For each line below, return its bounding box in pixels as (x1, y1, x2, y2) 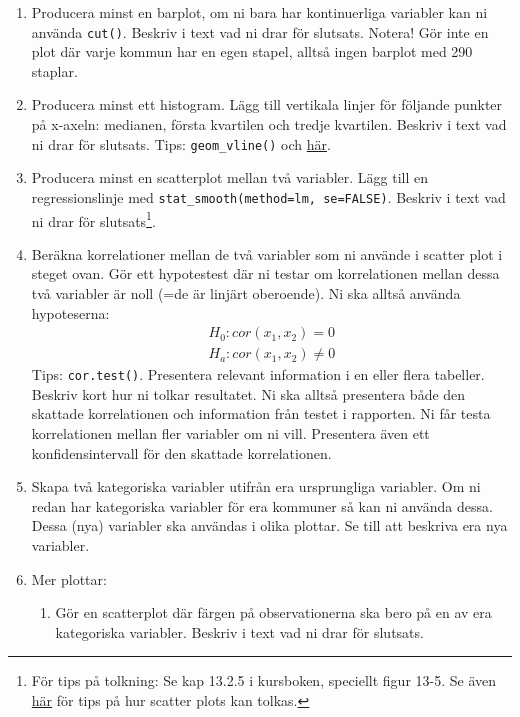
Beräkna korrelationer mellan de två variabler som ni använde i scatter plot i (31, 243, 503, 264)
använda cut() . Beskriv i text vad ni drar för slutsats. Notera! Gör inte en (31, 21, 489, 42)
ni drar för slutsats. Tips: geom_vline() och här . (31, 133, 331, 154)
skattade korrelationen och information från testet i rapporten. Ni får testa (31, 403, 491, 424)
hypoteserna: (31, 302, 110, 323)
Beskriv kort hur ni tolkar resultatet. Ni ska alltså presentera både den (31, 383, 466, 404)
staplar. (31, 60, 78, 81)
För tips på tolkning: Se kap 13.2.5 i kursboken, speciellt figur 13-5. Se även (31, 670, 497, 691)
